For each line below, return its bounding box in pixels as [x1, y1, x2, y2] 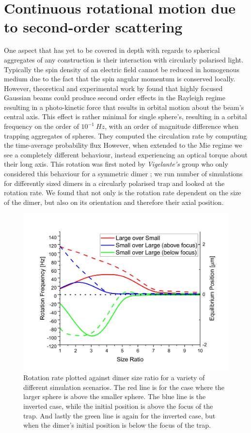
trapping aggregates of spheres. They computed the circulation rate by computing [4, 130, 247, 140]
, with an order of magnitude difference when [105, 121, 239, 131]
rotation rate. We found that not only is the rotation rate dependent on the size [4, 187, 241, 198]
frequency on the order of [4, 121, 79, 131]
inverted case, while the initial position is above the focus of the [23, 401, 213, 411]
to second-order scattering [4, 17, 183, 37]
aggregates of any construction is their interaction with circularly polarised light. [4, 54, 244, 64]
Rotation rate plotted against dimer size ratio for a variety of [23, 372, 205, 383]
